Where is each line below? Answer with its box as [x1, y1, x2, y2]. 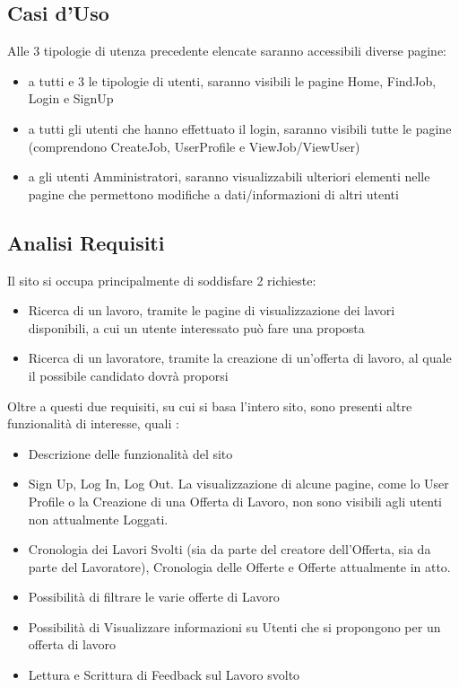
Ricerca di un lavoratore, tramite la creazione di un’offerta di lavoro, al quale [28, 348, 452, 367]
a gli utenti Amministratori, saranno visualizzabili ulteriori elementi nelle [28, 167, 430, 186]
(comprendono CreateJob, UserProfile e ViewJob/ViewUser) [28, 137, 360, 155]
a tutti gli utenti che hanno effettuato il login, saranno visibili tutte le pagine [28, 119, 452, 137]
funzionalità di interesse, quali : [7, 414, 179, 433]
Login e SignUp [28, 89, 114, 108]
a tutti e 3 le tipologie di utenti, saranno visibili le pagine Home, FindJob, [28, 71, 437, 90]
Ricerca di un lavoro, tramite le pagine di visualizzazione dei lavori [28, 301, 395, 320]
